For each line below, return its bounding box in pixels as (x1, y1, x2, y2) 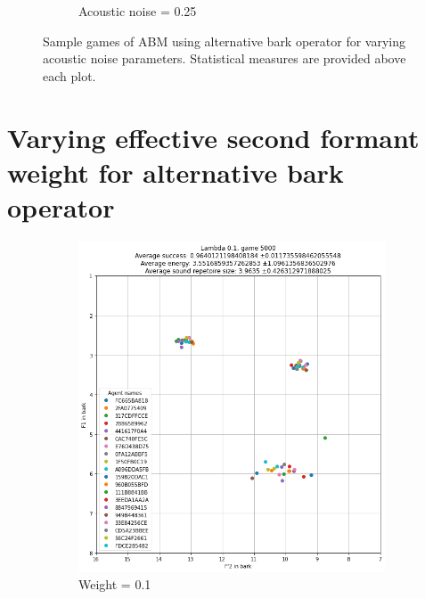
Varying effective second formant (7, 119, 420, 155)
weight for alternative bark (7, 153, 344, 190)
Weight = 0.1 (78, 575, 151, 594)
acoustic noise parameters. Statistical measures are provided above (43, 49, 406, 68)
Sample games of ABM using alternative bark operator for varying (43, 31, 405, 50)
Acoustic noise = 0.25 (78, 2, 197, 20)
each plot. (43, 66, 96, 85)
